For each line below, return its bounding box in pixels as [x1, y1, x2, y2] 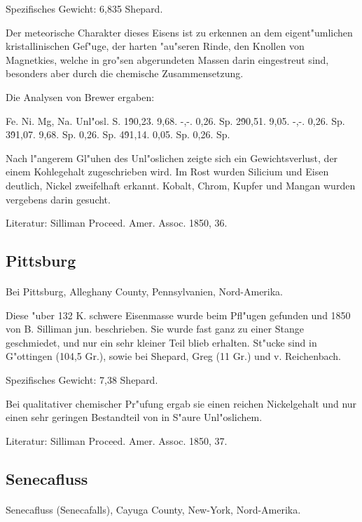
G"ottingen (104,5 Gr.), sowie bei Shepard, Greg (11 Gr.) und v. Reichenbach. [6, 349, 341, 363]
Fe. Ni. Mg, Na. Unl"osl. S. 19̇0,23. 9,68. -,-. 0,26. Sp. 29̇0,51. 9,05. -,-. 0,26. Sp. [6, 113, 345, 128]
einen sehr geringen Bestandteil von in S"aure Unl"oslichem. [6, 410, 263, 424]
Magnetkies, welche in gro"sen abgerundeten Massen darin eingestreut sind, [6, 52, 329, 67]
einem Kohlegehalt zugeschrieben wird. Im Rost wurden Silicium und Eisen [6, 164, 329, 179]
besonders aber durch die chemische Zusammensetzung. [6, 66, 244, 81]
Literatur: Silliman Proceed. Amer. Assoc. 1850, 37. [6, 433, 228, 448]
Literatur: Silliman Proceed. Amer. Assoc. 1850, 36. [6, 215, 228, 230]
